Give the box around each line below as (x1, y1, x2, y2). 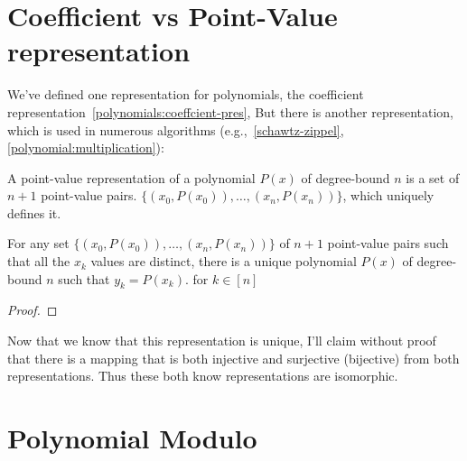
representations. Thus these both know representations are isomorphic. (7, 366, 398, 385)
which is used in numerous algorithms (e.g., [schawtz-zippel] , (7, 120, 344, 139)
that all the (7, 252, 70, 271)
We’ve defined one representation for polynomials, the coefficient (7, 85, 364, 104)
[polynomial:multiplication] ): (7, 138, 164, 157)
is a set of (406, 168, 460, 187)
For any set (7, 234, 70, 253)
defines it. (7, 203, 61, 222)
